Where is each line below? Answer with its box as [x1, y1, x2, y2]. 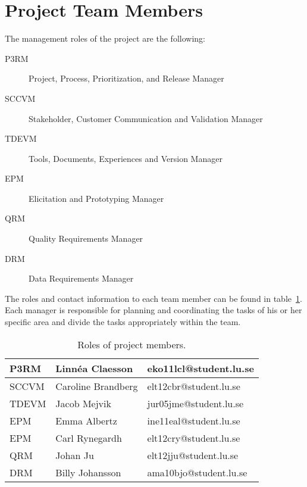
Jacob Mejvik [55, 396, 111, 410]
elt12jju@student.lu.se [147, 448, 239, 462]
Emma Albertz [55, 413, 117, 427]
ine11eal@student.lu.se [147, 413, 240, 427]
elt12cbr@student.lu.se [147, 379, 240, 393]
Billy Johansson [55, 465, 121, 479]
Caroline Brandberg [55, 379, 138, 393]
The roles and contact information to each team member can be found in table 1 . [5, 292, 302, 304]
